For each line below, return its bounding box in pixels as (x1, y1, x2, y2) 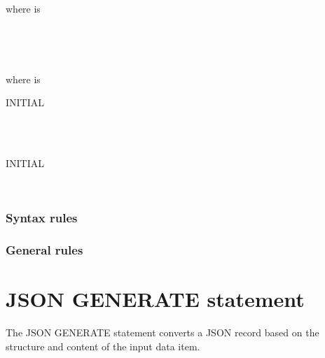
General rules (6, 241, 83, 259)
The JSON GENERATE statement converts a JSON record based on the (6, 325, 319, 340)
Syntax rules (6, 209, 78, 227)
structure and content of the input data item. (6, 338, 200, 353)
